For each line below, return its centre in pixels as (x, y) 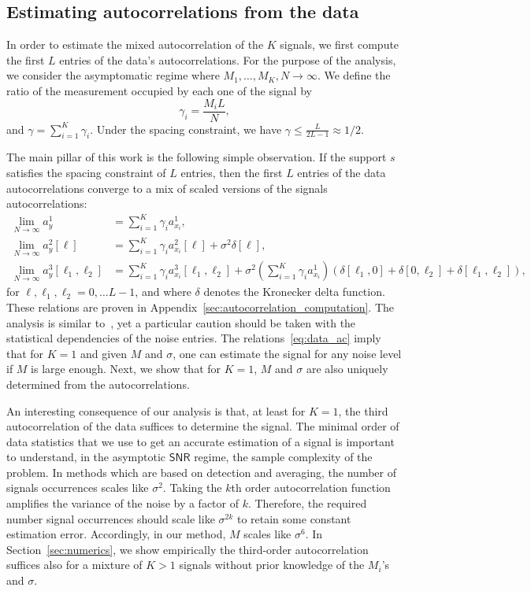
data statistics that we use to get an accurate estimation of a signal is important (201, 441)
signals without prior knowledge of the (272, 565)
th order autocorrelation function (311, 488)
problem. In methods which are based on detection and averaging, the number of (201, 472)
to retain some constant (294, 518)
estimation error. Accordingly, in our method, (116, 534)
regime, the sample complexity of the (283, 457)
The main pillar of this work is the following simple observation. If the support (197, 157)
